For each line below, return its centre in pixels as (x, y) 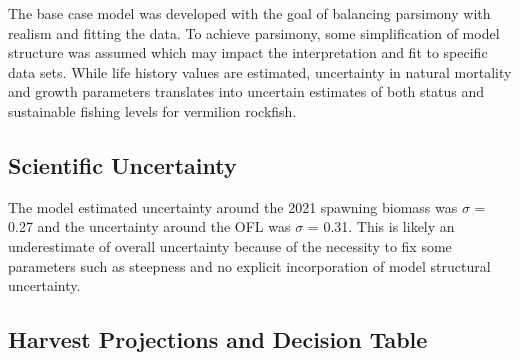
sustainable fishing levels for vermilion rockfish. (152, 110)
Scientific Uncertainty (122, 164)
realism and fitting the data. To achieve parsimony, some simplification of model (254, 32)
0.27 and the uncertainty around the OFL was (149, 226)
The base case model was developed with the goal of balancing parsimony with (249, 13)
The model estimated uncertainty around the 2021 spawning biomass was (233, 206)
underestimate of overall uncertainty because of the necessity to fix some (230, 245)
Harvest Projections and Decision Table (218, 339)
